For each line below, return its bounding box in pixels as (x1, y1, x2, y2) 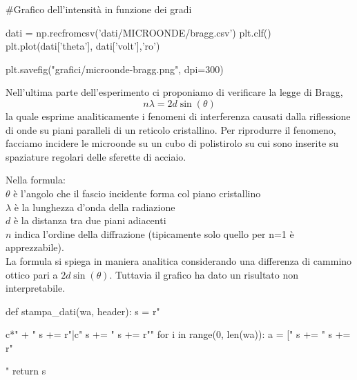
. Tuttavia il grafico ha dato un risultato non (109, 267, 299, 281)
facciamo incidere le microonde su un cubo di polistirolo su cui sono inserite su (6, 136, 339, 150)
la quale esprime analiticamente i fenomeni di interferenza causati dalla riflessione (6, 108, 351, 123)
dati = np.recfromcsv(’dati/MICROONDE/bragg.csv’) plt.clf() (6, 25, 271, 39)
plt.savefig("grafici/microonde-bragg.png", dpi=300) (6, 61, 224, 76)
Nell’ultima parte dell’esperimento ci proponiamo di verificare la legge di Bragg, (6, 85, 343, 99)
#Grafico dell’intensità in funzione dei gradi (6, 2, 192, 16)
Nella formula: (6, 172, 66, 187)
